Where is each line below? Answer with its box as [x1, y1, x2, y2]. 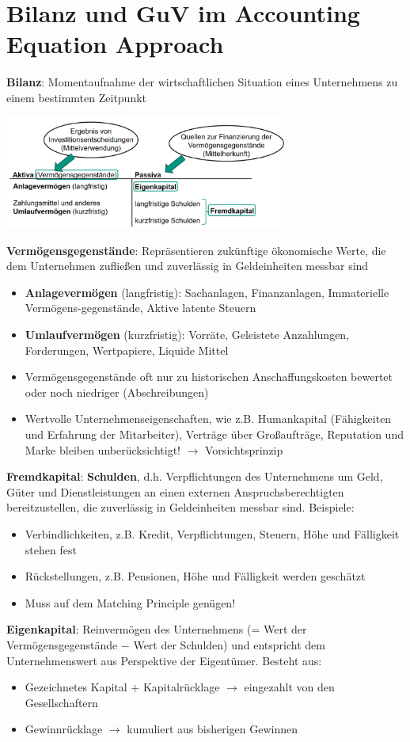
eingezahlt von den [244, 679, 335, 695]
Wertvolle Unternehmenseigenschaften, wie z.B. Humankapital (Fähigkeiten [25, 410, 392, 427]
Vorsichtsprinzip [205, 441, 283, 458]
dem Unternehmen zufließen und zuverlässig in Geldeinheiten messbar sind [6, 257, 369, 274]
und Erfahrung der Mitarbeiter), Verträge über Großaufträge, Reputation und [25, 426, 404, 442]
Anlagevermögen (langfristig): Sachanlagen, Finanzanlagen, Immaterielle [25, 283, 389, 300]
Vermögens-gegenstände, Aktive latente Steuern [25, 299, 256, 316]
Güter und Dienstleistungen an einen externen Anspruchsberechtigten [6, 483, 344, 500]
